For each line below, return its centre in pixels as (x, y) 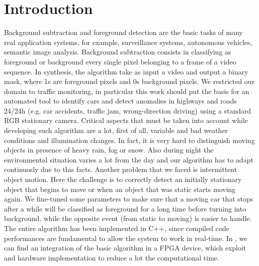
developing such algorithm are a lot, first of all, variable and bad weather (116, 130)
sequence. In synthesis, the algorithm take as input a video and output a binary (126, 71)
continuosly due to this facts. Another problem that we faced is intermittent (120, 169)
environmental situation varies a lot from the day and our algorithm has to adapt (129, 159)
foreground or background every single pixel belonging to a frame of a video (120, 61)
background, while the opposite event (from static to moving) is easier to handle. (128, 218)
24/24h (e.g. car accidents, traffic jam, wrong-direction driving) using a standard (127, 110)
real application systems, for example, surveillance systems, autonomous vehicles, (128, 42)
